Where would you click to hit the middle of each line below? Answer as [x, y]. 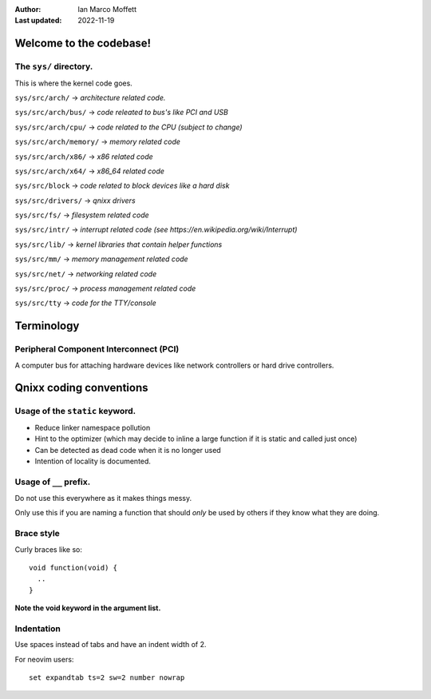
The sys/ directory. [54, 66]
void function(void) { [73, 568]
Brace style [37, 534]
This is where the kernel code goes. [74, 83]
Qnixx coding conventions [81, 388]
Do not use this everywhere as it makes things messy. [103, 498]
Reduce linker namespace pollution [93, 427]
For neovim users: [44, 659]
